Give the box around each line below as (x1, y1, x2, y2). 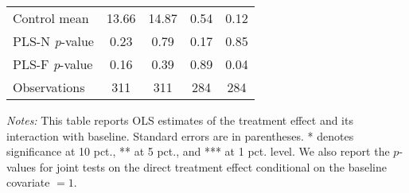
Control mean (13, 9, 89, 27)
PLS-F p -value (13, 55, 93, 73)
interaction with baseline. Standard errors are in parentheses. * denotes (6, 127, 354, 144)
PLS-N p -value (13, 32, 94, 50)
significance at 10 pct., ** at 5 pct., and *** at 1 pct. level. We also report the (6, 143, 390, 160)
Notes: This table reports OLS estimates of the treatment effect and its (6, 112, 353, 128)
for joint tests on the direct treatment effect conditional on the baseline (39, 158, 387, 175)
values (6, 158, 37, 175)
